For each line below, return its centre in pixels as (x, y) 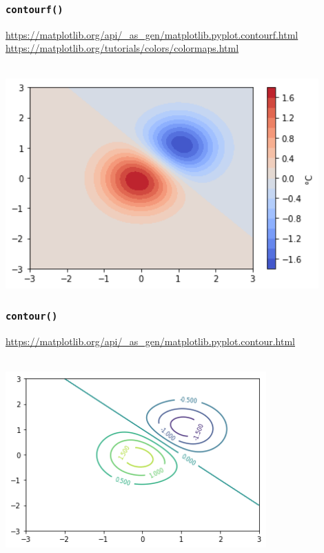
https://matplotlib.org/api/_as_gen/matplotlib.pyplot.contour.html (150, 341)
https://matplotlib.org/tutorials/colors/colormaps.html (122, 48)
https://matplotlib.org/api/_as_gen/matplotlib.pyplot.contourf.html (152, 34)
